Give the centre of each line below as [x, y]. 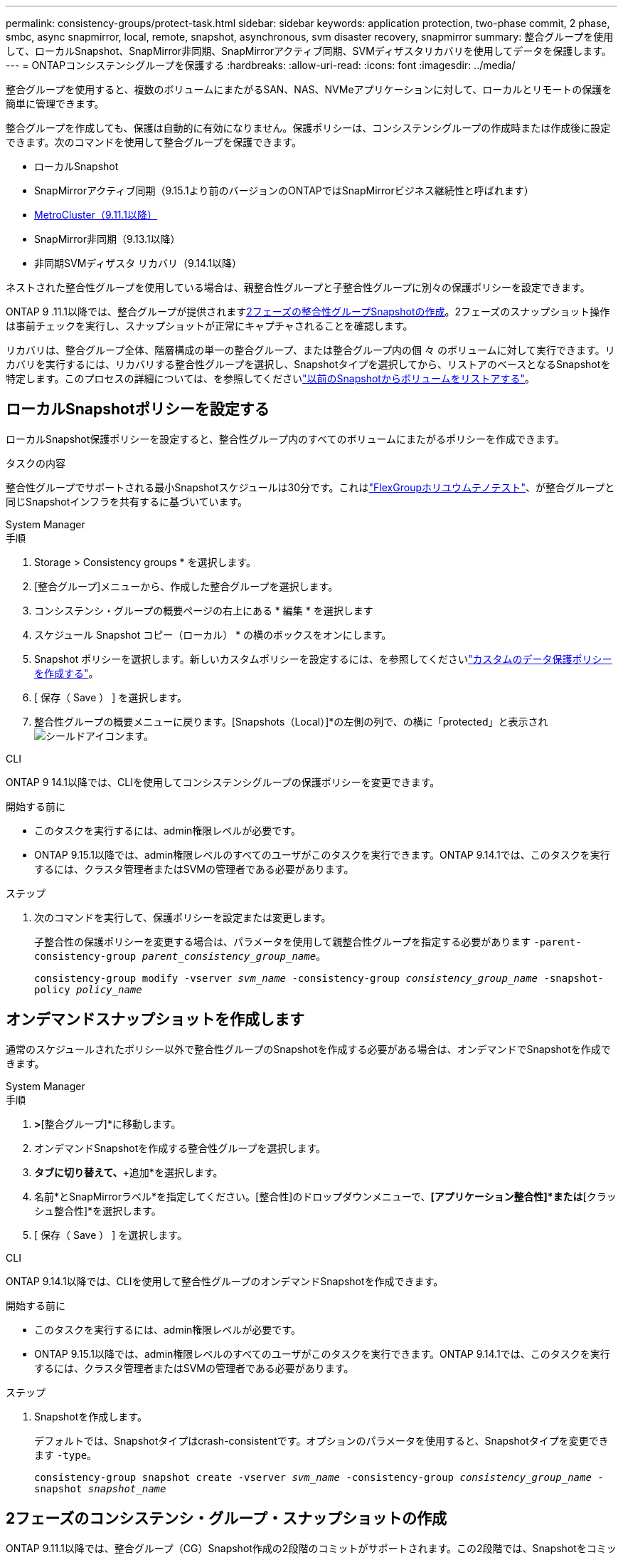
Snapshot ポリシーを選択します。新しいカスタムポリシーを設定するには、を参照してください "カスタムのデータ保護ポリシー [323, 659]
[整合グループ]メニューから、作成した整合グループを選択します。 [186, 586]
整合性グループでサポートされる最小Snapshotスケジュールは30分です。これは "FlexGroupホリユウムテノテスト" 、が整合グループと [310, 487]
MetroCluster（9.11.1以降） [96, 215]
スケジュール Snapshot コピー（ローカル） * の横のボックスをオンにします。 [213, 634]
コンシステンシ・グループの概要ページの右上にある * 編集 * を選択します [204, 610]
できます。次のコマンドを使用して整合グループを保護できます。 [154, 142]
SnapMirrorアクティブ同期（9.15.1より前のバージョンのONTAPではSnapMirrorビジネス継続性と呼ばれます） [284, 190]
